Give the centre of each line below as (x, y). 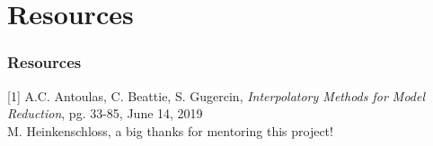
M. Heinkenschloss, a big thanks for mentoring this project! (170, 130)
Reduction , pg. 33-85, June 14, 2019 (105, 113)
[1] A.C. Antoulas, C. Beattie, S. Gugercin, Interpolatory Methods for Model (216, 95)
